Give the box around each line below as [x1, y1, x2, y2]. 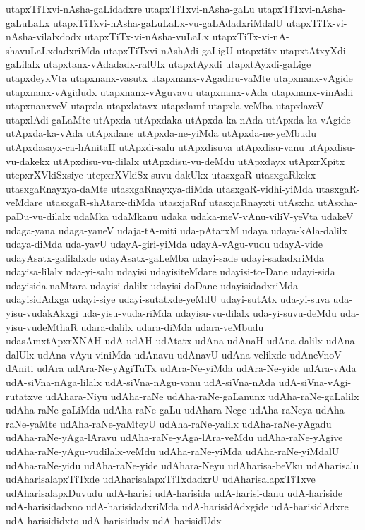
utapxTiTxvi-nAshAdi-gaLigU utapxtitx [103, 42, 277, 57]
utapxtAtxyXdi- [280, 42, 349, 57]
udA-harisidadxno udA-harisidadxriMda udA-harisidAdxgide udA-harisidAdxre [6, 499, 349, 514]
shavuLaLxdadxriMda [6, 42, 100, 57]
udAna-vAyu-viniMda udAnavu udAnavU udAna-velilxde [37, 347, 287, 361]
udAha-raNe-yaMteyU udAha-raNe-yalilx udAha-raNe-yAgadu [60, 416, 332, 430]
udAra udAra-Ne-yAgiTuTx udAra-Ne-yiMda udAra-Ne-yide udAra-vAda [36, 361, 357, 375]
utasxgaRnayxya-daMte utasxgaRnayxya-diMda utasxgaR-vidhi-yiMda [6, 181, 313, 195]
